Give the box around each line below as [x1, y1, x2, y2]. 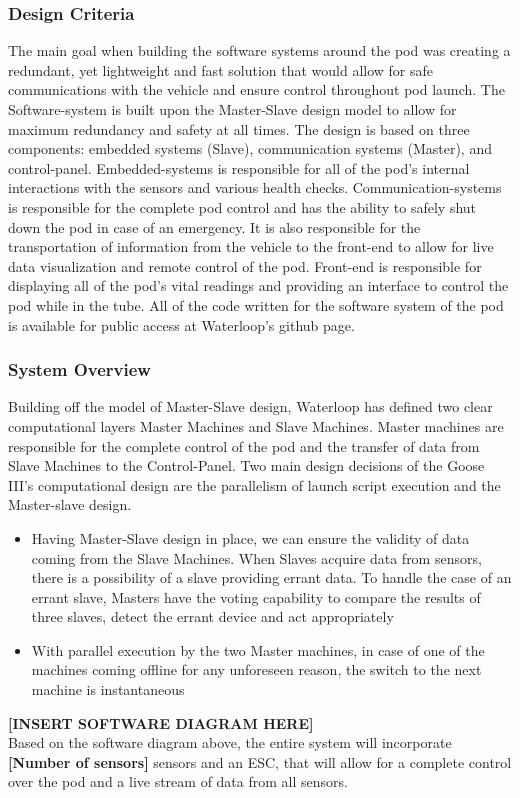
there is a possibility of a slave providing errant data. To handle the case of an [31, 567, 512, 588]
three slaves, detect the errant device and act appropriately [31, 606, 394, 627]
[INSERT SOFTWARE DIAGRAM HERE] [8, 712, 314, 733]
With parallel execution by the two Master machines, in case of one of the [31, 639, 485, 660]
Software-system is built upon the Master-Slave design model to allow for [8, 99, 457, 119]
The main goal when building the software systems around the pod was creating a [8, 40, 511, 61]
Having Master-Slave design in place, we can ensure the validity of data [31, 527, 470, 548]
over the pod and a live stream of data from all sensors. [8, 771, 348, 792]
